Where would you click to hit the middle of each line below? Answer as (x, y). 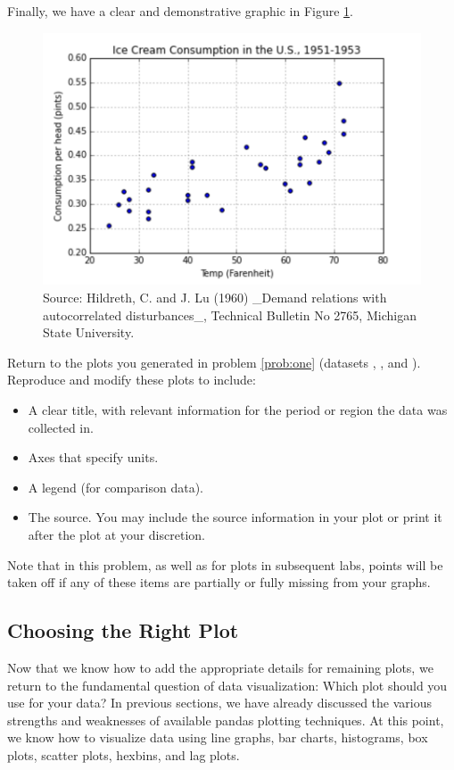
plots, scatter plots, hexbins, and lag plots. (124, 754)
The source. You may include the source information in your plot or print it (235, 517)
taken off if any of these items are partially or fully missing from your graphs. (219, 582)
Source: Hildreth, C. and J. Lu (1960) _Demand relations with (215, 297)
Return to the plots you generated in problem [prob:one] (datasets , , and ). (214, 362)
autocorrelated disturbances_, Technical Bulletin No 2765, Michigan (230, 315)
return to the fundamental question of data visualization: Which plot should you (227, 685)
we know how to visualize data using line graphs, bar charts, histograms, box (218, 737)
